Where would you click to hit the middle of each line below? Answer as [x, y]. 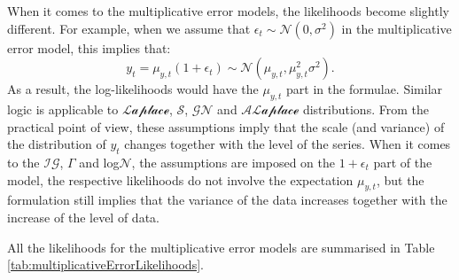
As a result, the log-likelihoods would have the [133, 89]
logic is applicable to [63, 109]
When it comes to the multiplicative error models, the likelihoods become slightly [228, 11]
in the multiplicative [397, 28]
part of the [403, 162]
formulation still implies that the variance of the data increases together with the [227, 200]
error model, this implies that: [89, 47]
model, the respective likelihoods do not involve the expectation [180, 179]
